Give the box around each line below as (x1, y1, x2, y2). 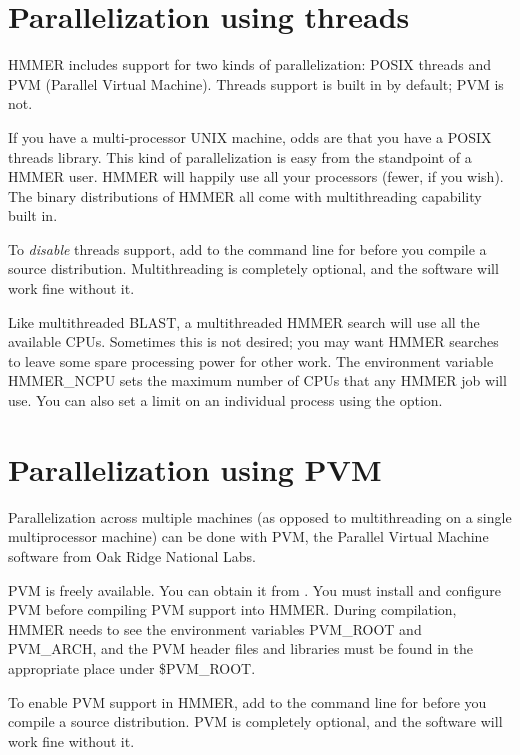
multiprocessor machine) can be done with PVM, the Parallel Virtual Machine (8, 526, 489, 547)
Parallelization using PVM (8, 448, 382, 489)
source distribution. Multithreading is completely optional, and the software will (8, 258, 499, 279)
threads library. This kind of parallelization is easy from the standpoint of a (8, 146, 472, 167)
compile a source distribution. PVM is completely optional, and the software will (8, 711, 503, 732)
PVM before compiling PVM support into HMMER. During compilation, (8, 599, 457, 620)
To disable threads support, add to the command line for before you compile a (8, 238, 487, 259)
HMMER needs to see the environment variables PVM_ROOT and (8, 618, 422, 639)
